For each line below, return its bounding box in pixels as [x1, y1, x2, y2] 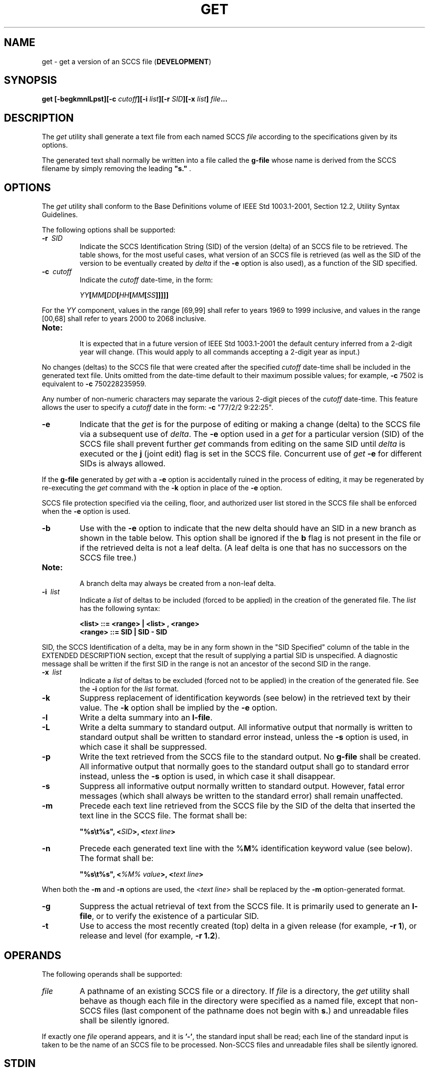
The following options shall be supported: [42, 226, 176, 234]
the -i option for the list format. [79, 685, 179, 693]
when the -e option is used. [42, 507, 130, 516]
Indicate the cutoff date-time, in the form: [79, 276, 213, 284]
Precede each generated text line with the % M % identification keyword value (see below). [79, 843, 413, 854]
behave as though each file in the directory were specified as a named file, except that [79, 995, 399, 1006]
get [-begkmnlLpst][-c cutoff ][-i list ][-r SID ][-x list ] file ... [42, 95, 228, 103]
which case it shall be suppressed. [79, 742, 207, 752]
